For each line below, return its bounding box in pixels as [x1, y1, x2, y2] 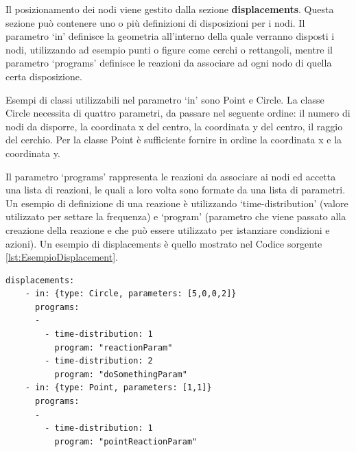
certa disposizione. [5, 69, 82, 83]
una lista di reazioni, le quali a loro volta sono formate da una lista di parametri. [5, 182, 346, 197]
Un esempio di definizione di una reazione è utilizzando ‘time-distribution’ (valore [5, 195, 348, 210]
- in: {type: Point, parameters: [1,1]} [25, 383, 212, 393]
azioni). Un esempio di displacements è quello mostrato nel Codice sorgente [5, 236, 322, 250]
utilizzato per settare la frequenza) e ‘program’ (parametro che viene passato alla [5, 209, 346, 224]
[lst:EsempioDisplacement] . [5, 250, 118, 264]
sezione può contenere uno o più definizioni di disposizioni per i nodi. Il [5, 15, 305, 29]
